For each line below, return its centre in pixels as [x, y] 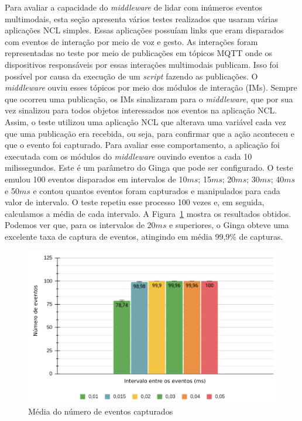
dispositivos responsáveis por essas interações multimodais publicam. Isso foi [142, 64]
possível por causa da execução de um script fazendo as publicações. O [131, 76]
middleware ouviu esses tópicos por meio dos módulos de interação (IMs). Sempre [151, 87]
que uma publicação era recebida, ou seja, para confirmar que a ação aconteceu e [150, 133]
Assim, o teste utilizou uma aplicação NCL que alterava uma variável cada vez [145, 121]
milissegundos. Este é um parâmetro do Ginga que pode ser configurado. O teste [149, 168]
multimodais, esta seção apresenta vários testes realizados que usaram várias [141, 18]
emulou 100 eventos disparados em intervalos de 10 [96, 179]
